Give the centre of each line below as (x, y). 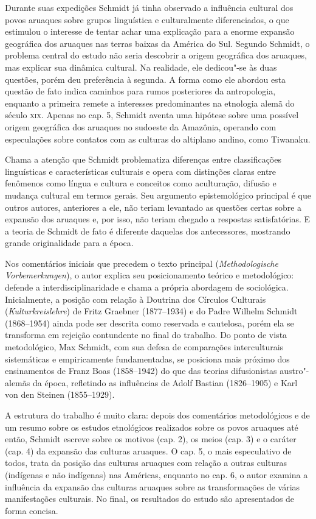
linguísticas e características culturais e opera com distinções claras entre (141, 171)
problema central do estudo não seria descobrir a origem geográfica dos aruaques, (156, 55)
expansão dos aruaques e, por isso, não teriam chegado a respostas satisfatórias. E (158, 219)
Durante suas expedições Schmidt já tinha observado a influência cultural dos (149, 7)
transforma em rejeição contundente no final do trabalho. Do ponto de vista (146, 335)
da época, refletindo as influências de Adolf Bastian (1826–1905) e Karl (165, 382)
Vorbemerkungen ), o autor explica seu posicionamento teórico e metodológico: (149, 275)
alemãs (18, 382)
